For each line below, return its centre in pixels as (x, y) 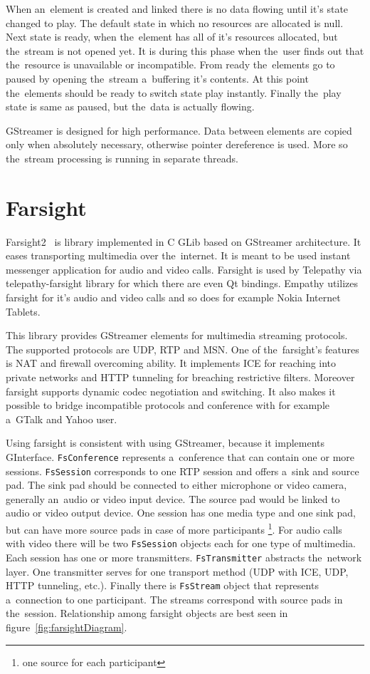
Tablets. (23, 311)
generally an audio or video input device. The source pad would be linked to (173, 498)
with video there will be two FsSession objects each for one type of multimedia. (181, 543)
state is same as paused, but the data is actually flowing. (130, 107)
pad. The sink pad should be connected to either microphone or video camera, (176, 485)
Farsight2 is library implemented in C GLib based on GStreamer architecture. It (184, 241)
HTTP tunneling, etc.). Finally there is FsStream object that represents (162, 585)
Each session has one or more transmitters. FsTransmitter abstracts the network (184, 557)
